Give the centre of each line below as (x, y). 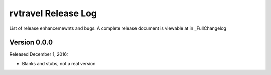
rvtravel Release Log (53, 13)
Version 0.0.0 (31, 43)
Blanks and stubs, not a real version (59, 63)
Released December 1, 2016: (39, 54)
